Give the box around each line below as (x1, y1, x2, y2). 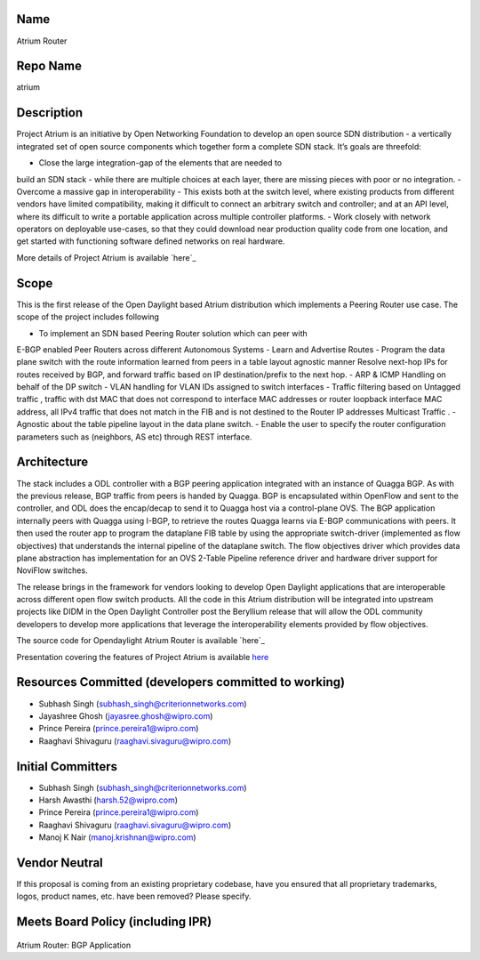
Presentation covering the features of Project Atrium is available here (16, 651, 269, 662)
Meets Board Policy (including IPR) (16, 915, 212, 930)
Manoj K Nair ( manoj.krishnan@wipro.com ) (38, 832, 196, 843)
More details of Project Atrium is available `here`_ (16, 252, 196, 262)
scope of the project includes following (16, 311, 160, 322)
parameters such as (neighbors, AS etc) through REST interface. (16, 432, 252, 442)
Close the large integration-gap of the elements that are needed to (38, 157, 283, 168)
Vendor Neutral (16, 855, 104, 870)
